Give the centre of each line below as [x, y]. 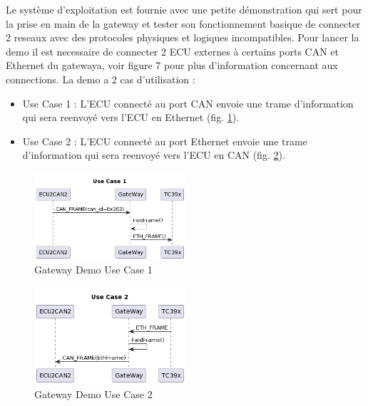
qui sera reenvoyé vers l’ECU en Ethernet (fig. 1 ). [131, 117]
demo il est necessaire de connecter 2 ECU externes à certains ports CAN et [173, 51]
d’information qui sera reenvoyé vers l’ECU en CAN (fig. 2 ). [154, 155]
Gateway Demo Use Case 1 [93, 270]
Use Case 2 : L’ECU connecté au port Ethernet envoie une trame [165, 141]
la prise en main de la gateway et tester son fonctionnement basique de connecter [183, 23]
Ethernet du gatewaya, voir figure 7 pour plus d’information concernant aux [172, 65]
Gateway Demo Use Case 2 [93, 394]
